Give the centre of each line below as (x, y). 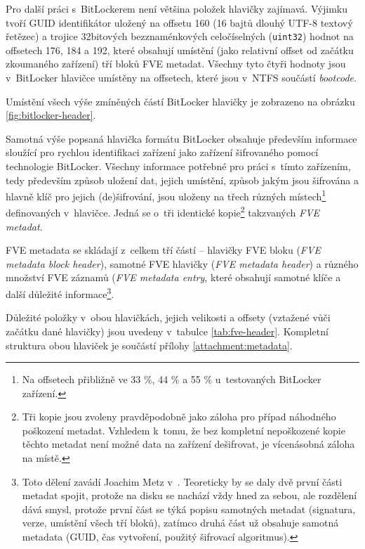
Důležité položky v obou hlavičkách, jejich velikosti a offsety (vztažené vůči (168, 317)
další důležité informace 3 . (60, 293)
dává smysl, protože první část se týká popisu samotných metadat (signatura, (189, 509)
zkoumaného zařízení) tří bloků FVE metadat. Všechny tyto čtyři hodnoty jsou (176, 64)
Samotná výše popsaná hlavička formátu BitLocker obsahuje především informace (181, 138)
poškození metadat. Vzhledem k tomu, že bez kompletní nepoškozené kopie (184, 430)
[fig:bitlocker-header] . (51, 115)
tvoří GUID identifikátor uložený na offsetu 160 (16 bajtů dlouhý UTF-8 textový (179, 22)
